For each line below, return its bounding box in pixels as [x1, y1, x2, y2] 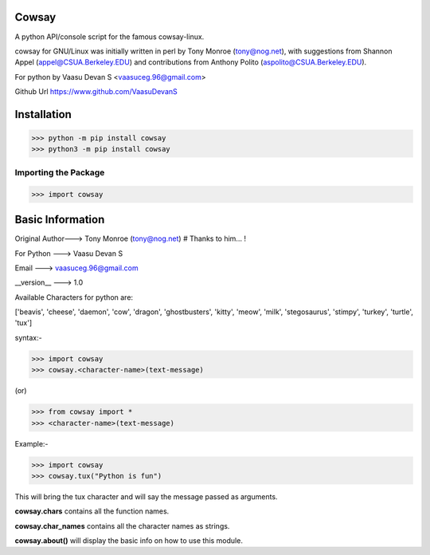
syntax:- [14, 333, 43, 342]
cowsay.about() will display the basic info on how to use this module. [14, 536, 243, 545]
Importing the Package [14, 167, 105, 178]
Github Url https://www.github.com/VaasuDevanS [14, 87, 178, 96]
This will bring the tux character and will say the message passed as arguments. [14, 491, 278, 502]
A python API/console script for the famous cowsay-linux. [14, 32, 205, 41]
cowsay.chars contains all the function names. [14, 506, 170, 516]
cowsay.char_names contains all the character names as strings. [14, 521, 230, 530]
